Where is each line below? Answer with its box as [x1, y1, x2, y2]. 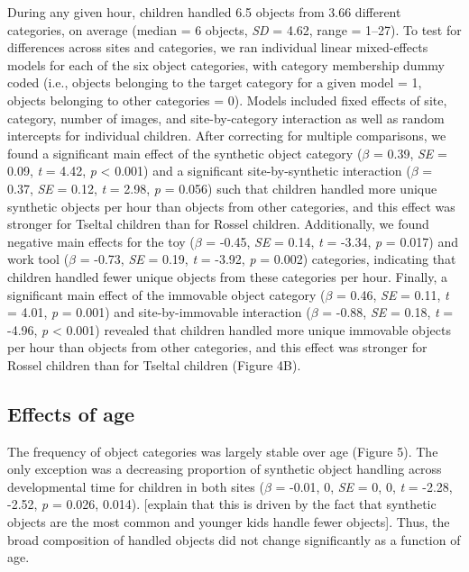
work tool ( [7, 250, 69, 268]
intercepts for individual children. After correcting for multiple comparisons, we [7, 126, 446, 145]
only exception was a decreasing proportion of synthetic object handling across [7, 459, 442, 478]
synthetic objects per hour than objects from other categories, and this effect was [7, 196, 455, 215]
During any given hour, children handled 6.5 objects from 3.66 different [7, 3, 401, 21]
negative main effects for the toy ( [7, 232, 195, 250]
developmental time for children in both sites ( [7, 477, 264, 495]
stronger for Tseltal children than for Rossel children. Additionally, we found [7, 214, 429, 233]
